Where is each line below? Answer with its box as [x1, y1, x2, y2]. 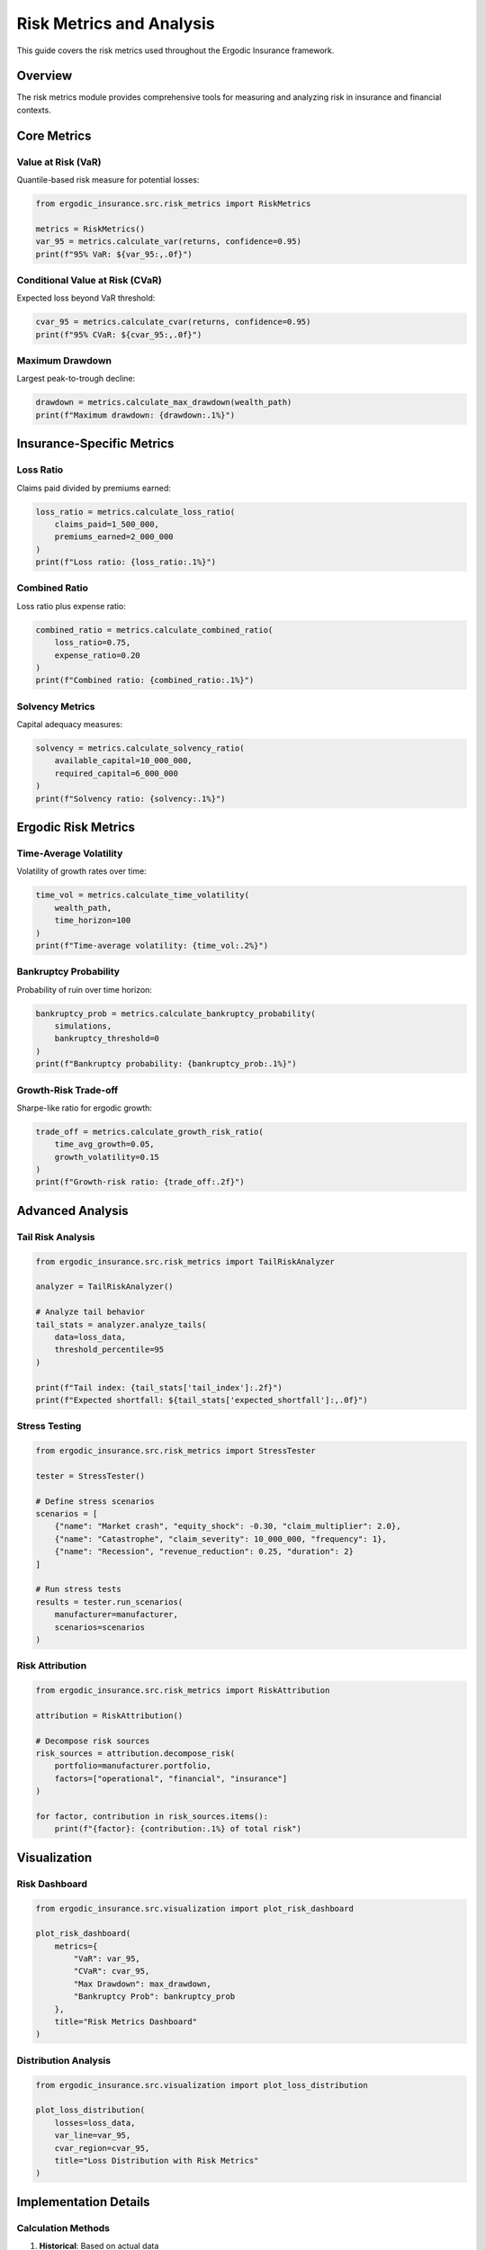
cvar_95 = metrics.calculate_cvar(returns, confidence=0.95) [35, 317, 311, 328]
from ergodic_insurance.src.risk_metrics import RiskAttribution [35, 1686, 330, 1696]
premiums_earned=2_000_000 [54, 532, 175, 542]
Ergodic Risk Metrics [16, 820, 135, 835]
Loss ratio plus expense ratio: [16, 600, 126, 611]
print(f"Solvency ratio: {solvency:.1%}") [35, 793, 226, 804]
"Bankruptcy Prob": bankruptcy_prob [73, 1992, 236, 2002]
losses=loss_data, [54, 2118, 136, 2128]
